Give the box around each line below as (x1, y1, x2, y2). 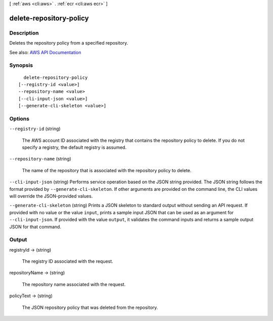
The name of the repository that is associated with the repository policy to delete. (22, 167, 192, 173)
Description (9, 29, 39, 36)
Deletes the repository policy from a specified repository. (9, 40, 128, 46)
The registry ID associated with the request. (22, 258, 113, 264)
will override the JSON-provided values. (9, 193, 93, 199)
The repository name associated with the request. (22, 281, 126, 287)
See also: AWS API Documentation (9, 49, 81, 55)
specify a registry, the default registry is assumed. (22, 144, 127, 150)
